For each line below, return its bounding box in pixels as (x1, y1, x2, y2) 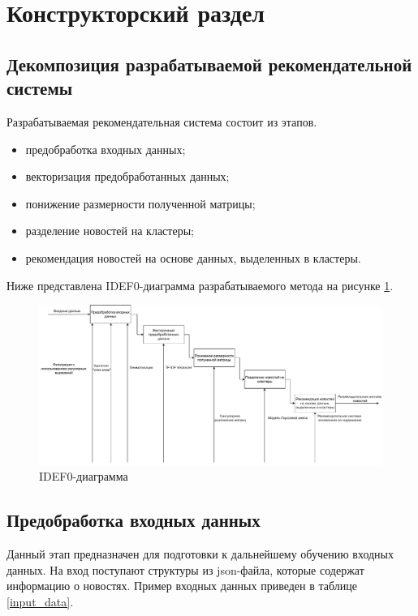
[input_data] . (6, 592, 74, 610)
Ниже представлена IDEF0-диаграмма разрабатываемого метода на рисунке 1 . (6, 276, 394, 293)
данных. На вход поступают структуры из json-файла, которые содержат (6, 561, 364, 578)
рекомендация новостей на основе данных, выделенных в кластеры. (25, 249, 361, 266)
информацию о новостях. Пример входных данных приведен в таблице (6, 577, 357, 594)
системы (6, 75, 73, 101)
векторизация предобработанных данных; (25, 168, 230, 185)
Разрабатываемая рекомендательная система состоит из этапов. (6, 113, 317, 130)
